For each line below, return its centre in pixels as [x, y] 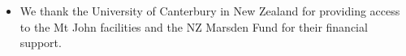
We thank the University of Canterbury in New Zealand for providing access [210, 11]
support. [41, 43]
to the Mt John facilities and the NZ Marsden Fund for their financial [194, 26]
